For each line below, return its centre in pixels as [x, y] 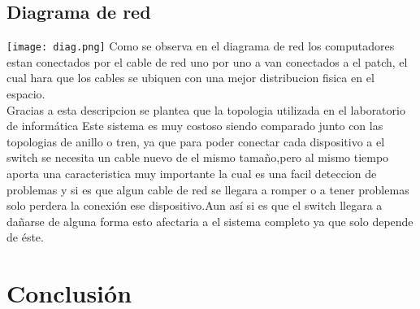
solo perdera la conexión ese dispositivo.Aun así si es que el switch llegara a [195, 205]
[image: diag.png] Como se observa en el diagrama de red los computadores [201, 46]
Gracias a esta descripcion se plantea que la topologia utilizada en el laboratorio [206, 109]
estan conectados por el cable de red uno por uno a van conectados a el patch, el [207, 61]
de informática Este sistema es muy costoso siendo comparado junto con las [195, 126]
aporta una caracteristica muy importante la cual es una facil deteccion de [192, 174]
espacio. [26, 94]
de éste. [25, 237]
